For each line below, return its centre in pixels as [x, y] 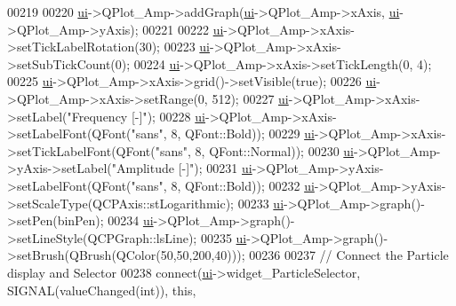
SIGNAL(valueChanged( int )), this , [102, 290]
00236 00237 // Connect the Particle [349, 255]
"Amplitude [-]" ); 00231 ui [182, 168]
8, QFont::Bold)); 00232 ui [243, 185]
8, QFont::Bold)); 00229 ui [243, 133]
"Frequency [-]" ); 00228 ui [136, 116]
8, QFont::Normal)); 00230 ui [274, 150]
